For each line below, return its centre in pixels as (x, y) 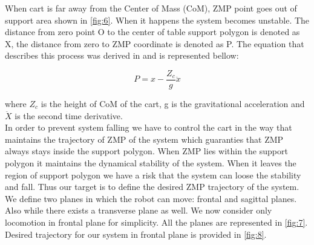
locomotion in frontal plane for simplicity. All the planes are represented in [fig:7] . (156, 222)
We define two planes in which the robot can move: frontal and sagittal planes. (151, 198)
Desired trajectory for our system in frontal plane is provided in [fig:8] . (136, 234)
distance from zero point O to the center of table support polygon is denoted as (152, 32)
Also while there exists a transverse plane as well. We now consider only (139, 210)
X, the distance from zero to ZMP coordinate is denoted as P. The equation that (155, 43)
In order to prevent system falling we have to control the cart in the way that (149, 127)
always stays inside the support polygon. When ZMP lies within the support (146, 151)
